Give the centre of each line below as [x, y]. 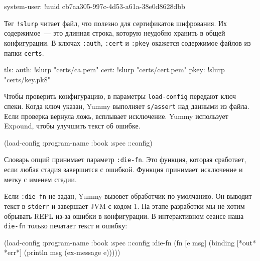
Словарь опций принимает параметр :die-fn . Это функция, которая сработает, [125, 159]
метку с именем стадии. [40, 179]
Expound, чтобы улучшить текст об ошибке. [72, 126]
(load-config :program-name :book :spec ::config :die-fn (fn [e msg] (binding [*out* [130, 242]
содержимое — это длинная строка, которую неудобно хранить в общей [115, 33]
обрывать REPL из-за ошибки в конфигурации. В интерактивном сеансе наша [124, 216]
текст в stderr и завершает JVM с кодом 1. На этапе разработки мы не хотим [124, 206]
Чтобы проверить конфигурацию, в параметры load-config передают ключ [120, 96]
